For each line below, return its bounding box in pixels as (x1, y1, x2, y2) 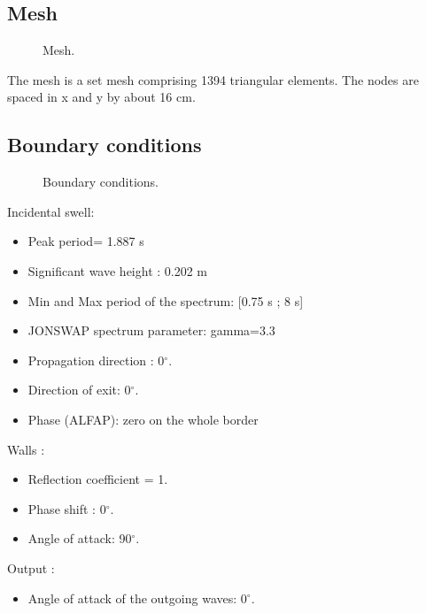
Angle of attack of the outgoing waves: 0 (27, 588, 247, 607)
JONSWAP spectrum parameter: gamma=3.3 (27, 321, 275, 340)
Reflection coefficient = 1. (27, 470, 168, 488)
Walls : (7, 440, 45, 458)
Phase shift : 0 (27, 499, 106, 517)
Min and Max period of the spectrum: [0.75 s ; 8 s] (27, 291, 304, 310)
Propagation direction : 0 (27, 350, 165, 369)
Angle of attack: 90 (27, 529, 132, 548)
